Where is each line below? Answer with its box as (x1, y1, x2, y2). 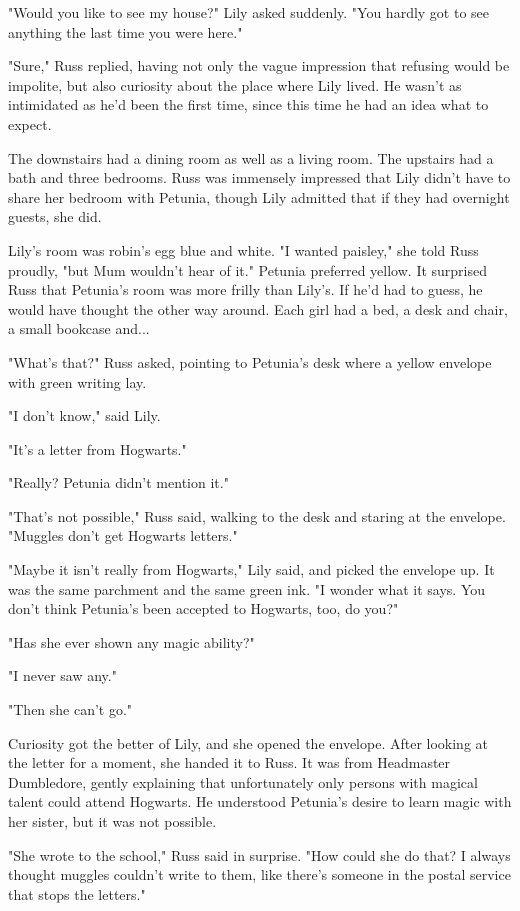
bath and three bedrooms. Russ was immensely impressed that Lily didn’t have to (8, 167, 511, 188)
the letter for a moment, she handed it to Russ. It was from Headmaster (8, 752, 451, 773)
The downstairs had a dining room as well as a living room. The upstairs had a (8, 147, 494, 168)
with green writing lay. (8, 371, 147, 392)
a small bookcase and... (8, 318, 150, 339)
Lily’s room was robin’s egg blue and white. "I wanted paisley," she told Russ (8, 239, 479, 260)
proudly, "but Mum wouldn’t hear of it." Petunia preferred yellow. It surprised (8, 259, 488, 280)
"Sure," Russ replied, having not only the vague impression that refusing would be (8, 55, 510, 76)
